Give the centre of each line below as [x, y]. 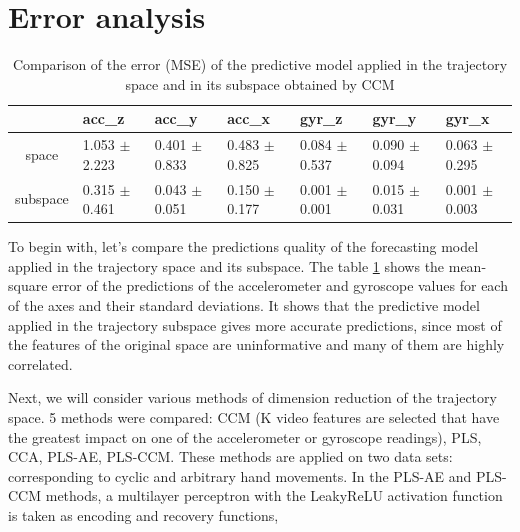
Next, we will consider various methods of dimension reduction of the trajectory [252, 397]
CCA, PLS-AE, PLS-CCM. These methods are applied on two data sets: [230, 456]
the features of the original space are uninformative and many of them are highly [256, 344]
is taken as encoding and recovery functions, [143, 515]
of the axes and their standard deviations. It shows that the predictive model [244, 305]
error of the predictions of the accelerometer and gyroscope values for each [280, 285]
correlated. [40, 363]
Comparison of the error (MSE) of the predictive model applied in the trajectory [260, 64]
